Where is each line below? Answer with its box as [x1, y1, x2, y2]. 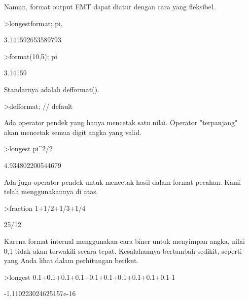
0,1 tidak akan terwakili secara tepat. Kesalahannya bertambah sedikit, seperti [4, 245, 242, 256]
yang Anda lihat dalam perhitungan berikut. [4, 255, 139, 266]
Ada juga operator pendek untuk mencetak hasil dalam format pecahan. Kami [4, 176, 241, 187]
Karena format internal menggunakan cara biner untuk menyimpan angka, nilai [4, 235, 245, 246]
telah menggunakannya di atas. [4, 186, 98, 197]
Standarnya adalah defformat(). [4, 84, 100, 94]
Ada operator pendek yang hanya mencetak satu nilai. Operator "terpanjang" [4, 117, 238, 128]
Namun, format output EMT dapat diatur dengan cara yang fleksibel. [4, 1, 215, 11]
